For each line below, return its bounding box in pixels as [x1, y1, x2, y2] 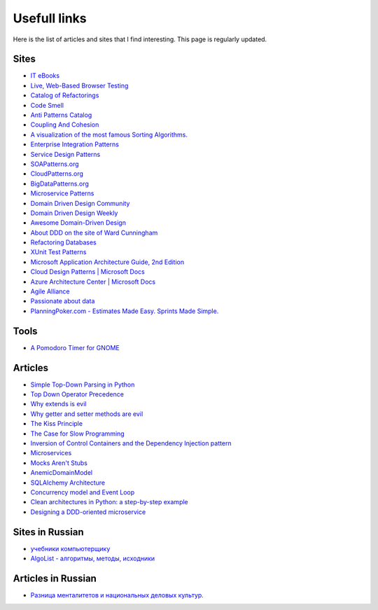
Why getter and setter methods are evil [30, 410, 143, 418]
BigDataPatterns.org [30, 179, 89, 188]
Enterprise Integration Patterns [30, 140, 119, 148]
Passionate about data [30, 297, 95, 305]
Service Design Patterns [30, 150, 101, 158]
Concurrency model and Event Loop [30, 487, 135, 497]
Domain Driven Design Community [30, 199, 130, 207]
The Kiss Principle [30, 420, 83, 428]
